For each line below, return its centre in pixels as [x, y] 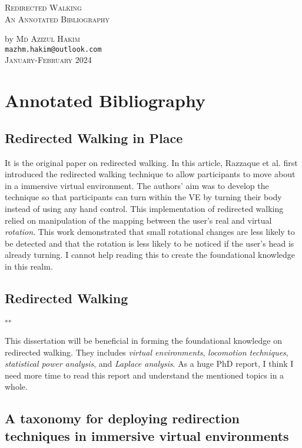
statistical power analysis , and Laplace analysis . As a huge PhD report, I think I [149, 364]
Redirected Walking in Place [94, 137]
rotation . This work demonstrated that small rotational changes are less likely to [150, 232]
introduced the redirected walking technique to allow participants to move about [150, 174]
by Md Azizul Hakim [42, 39]
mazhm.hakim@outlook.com [53, 49]
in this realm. [29, 266]
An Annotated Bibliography [57, 19]
